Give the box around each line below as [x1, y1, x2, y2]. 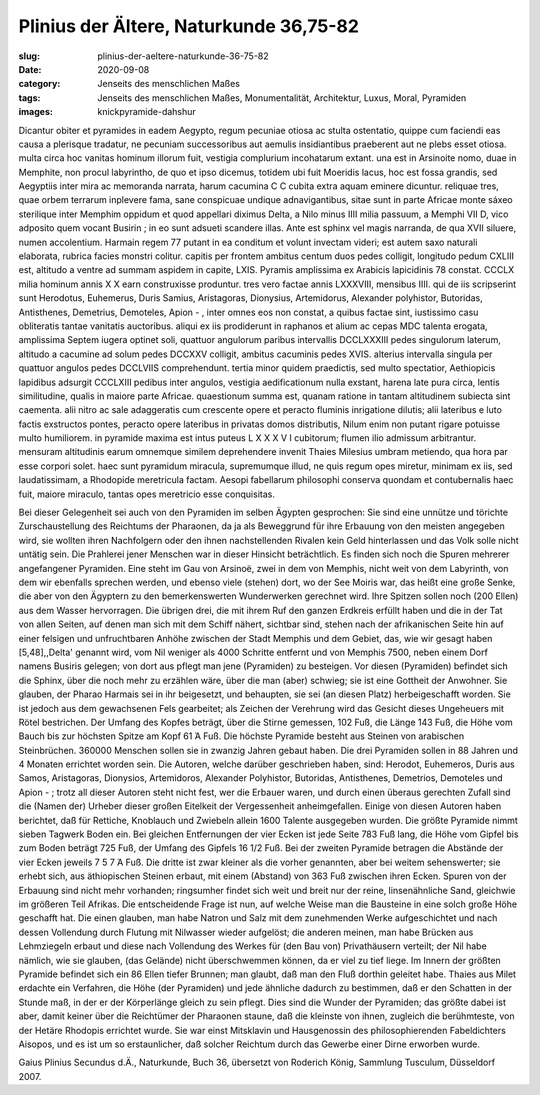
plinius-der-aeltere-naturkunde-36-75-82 [97, 50, 269, 62]
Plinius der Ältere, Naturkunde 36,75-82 [18, 15, 360, 37]
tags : [18, 91, 41, 104]
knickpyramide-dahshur [97, 106, 197, 118]
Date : [18, 63, 42, 75]
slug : [18, 50, 40, 62]
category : [18, 78, 61, 90]
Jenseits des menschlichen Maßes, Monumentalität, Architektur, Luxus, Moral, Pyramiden [97, 91, 467, 104]
